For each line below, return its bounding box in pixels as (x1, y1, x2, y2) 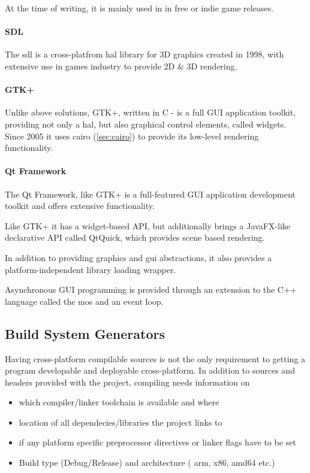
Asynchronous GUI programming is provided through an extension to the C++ (5, 283, 297, 296)
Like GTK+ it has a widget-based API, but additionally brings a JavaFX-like (5, 219, 290, 232)
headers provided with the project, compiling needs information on (5, 375, 250, 388)
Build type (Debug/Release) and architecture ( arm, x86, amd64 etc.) (19, 456, 275, 469)
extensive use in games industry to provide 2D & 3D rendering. (5, 59, 237, 72)
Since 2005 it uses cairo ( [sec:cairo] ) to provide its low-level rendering (5, 129, 259, 142)
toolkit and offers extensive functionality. (5, 199, 155, 212)
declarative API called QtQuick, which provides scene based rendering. (5, 231, 265, 244)
